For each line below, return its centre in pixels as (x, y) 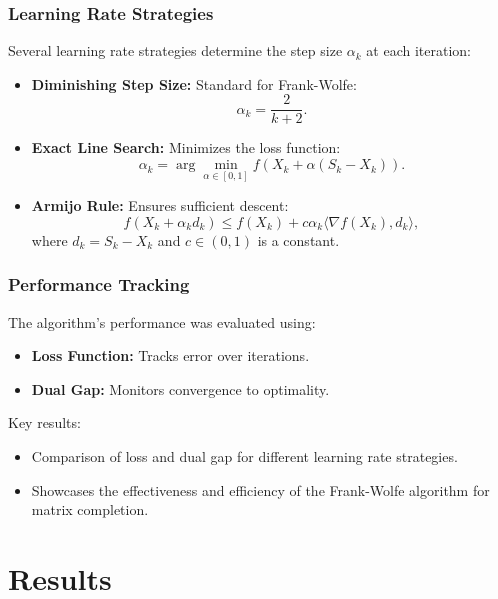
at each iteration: (418, 50)
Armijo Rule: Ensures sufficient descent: (160, 205)
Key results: (44, 422)
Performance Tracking (99, 284)
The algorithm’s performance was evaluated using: (162, 321)
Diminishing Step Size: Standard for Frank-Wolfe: (194, 83)
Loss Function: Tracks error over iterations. (170, 355)
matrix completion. (90, 509)
